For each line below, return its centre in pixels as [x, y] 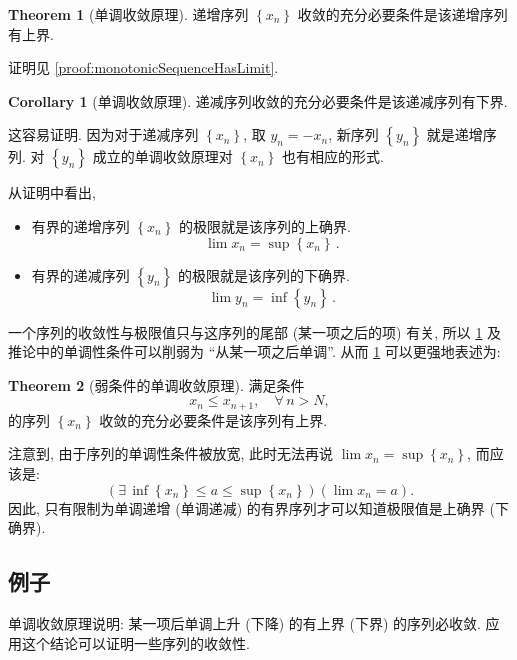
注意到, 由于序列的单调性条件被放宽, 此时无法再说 [171, 453]
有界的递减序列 [80, 274]
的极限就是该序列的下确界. [263, 274]
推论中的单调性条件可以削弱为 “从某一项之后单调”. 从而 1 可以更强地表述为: [254, 351]
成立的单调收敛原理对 [162, 156]
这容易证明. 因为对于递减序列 [103, 134]
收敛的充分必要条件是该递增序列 [402, 14]
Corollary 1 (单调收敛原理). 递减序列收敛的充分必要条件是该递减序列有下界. [258, 100]
